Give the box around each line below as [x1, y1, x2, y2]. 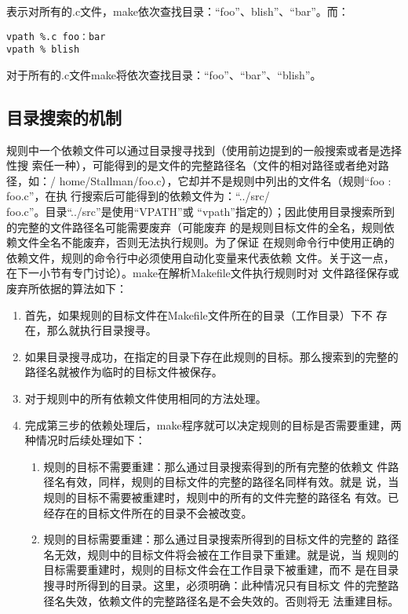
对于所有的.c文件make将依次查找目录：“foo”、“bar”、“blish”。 [6, 66, 322, 82]
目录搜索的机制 [6, 104, 122, 129]
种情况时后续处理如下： [24, 432, 146, 448]
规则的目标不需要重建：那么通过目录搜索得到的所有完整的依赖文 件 [43, 458, 388, 474]
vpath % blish [6, 44, 80, 56]
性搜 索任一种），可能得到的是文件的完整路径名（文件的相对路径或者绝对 [6, 157, 378, 174]
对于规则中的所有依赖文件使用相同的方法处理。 [24, 390, 267, 407]
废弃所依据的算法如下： [6, 280, 127, 297]
